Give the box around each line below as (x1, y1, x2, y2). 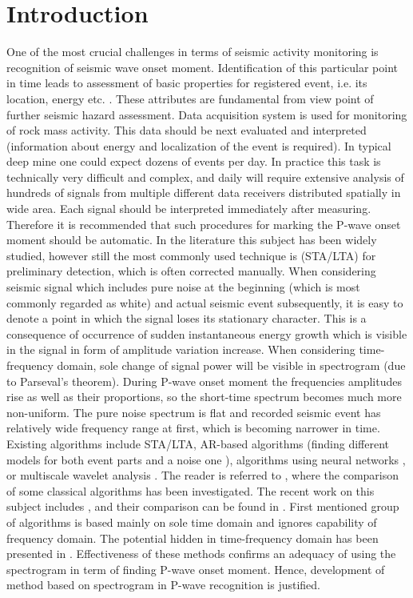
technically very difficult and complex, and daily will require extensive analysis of (6, 168, 404, 185)
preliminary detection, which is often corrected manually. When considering (6, 263, 376, 279)
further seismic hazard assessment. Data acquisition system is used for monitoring (6, 106, 407, 122)
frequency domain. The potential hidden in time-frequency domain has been (6, 529, 379, 546)
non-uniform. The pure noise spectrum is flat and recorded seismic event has (6, 403, 381, 420)
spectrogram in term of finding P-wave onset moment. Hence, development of (6, 560, 385, 577)
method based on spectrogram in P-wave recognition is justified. (6, 576, 321, 593)
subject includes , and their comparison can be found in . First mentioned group (6, 498, 399, 515)
